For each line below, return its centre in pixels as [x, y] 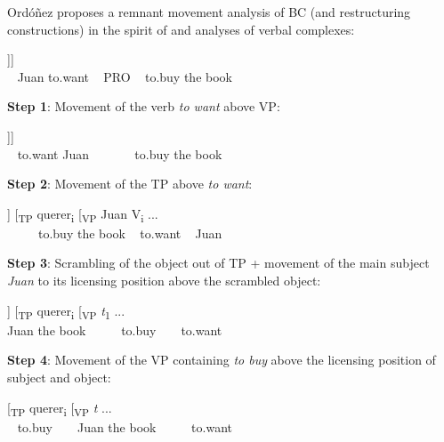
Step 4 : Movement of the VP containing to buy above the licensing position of [222, 360]
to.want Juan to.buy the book [120, 153]
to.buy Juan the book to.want [125, 426]
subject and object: [59, 377]
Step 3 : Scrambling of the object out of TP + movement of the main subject [218, 263]
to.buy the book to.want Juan [130, 233]
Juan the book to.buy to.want [115, 329]
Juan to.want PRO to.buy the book [125, 76]
